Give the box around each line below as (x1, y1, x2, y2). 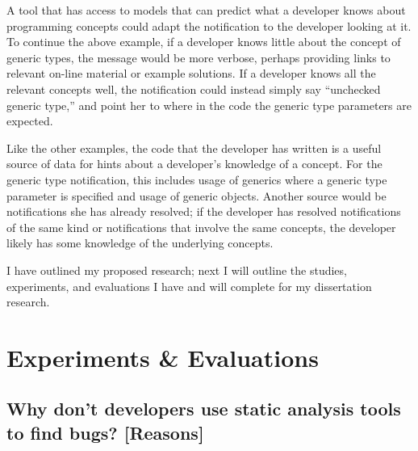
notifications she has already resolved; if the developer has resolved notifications (6, 203, 401, 220)
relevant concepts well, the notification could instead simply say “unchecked (6, 80, 381, 97)
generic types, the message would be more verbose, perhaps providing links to (6, 48, 391, 65)
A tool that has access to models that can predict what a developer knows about (6, 2, 406, 18)
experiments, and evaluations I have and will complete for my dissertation (6, 277, 372, 294)
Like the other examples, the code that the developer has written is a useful (6, 139, 382, 156)
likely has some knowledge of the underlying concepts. (6, 234, 274, 251)
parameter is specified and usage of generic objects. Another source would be (6, 187, 387, 204)
